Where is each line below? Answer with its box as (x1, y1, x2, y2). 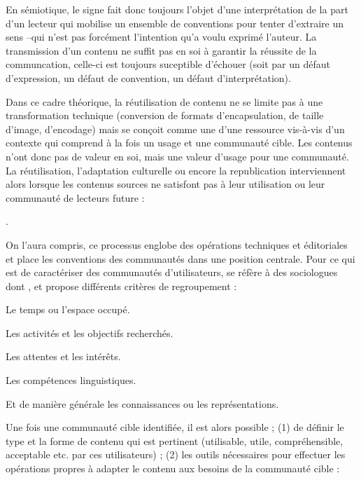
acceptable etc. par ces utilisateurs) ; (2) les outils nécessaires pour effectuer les (6, 447, 346, 462)
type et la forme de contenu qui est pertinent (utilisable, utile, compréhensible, (6, 433, 344, 448)
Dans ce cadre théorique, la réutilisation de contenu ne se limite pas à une (6, 94, 323, 109)
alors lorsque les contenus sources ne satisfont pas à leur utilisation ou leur (6, 177, 325, 191)
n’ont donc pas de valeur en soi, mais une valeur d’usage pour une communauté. (6, 149, 349, 163)
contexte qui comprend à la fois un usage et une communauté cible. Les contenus (6, 135, 353, 150)
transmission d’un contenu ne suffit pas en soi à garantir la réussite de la (6, 43, 317, 57)
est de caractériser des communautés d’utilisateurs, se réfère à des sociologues (6, 265, 338, 280)
